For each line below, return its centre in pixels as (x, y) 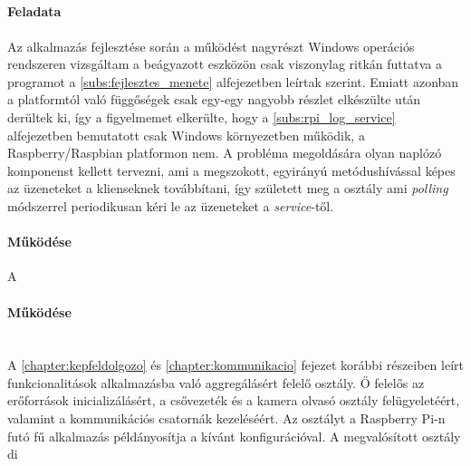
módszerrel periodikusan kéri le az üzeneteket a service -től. (171, 205)
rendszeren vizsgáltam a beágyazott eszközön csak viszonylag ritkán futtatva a (225, 64)
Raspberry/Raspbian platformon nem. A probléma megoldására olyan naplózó (225, 153)
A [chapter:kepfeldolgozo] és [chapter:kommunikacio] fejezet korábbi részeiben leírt (236, 365)
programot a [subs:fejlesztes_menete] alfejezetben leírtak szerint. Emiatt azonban (233, 81)
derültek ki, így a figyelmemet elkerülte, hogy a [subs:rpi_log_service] (202, 116)
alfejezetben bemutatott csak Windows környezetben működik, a (186, 135)
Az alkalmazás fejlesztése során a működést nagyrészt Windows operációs (211, 46)
